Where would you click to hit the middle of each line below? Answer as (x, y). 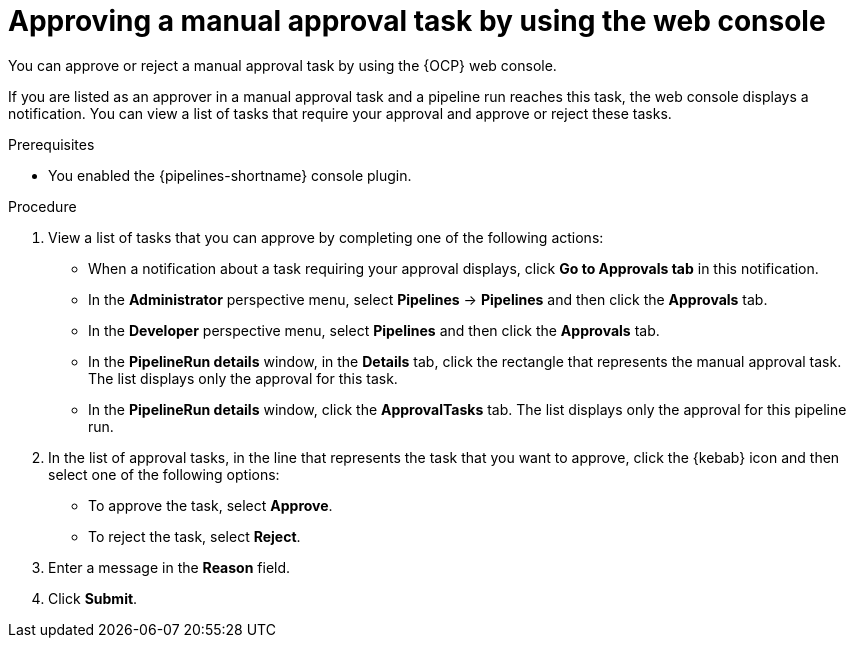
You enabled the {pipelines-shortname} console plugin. (230, 175)
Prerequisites (51, 144)
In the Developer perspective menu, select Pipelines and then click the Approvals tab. (374, 330)
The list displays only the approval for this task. (243, 378)
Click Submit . (93, 598)
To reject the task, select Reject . (194, 536)
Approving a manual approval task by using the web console (417, 21)
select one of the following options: (164, 474)
